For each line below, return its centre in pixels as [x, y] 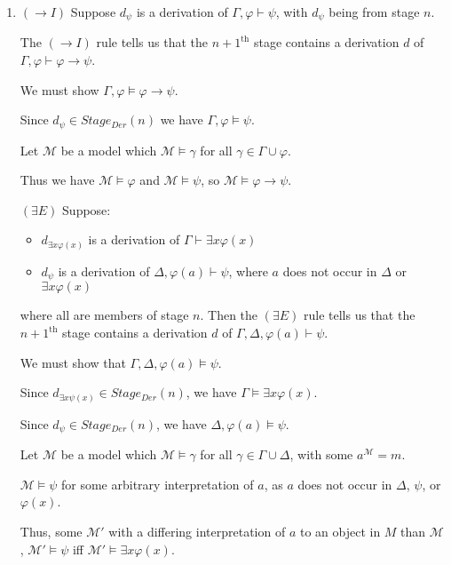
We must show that [73, 362]
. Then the [229, 315]
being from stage [374, 12]
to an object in [340, 531]
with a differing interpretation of [197, 531]
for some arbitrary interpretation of [158, 484]
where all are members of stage [104, 315]
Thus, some [51, 531]
